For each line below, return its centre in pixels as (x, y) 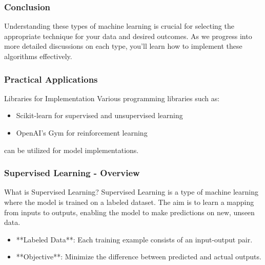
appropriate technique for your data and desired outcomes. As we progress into (128, 36)
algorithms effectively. (38, 56)
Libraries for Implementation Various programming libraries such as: (112, 98)
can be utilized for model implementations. (72, 150)
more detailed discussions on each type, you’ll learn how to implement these (123, 46)
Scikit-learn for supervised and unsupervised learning (99, 115)
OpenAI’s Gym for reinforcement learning (82, 132)
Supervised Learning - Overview (72, 173)
